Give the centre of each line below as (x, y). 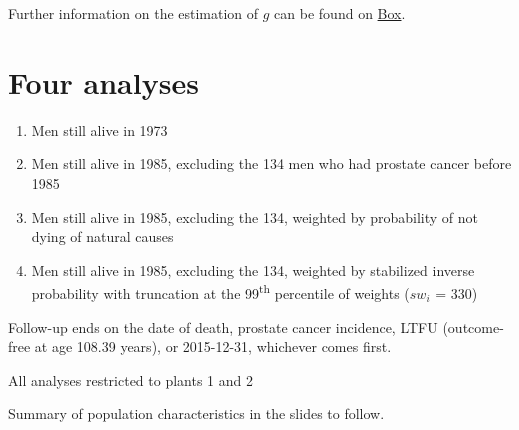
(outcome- (473, 326)
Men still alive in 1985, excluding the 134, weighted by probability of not (255, 216)
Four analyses (103, 81)
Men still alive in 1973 (99, 129)
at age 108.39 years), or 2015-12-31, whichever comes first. (213, 346)
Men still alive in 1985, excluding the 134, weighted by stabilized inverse (253, 269)
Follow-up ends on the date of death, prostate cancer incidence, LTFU (223, 326)
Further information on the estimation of (133, 13)
